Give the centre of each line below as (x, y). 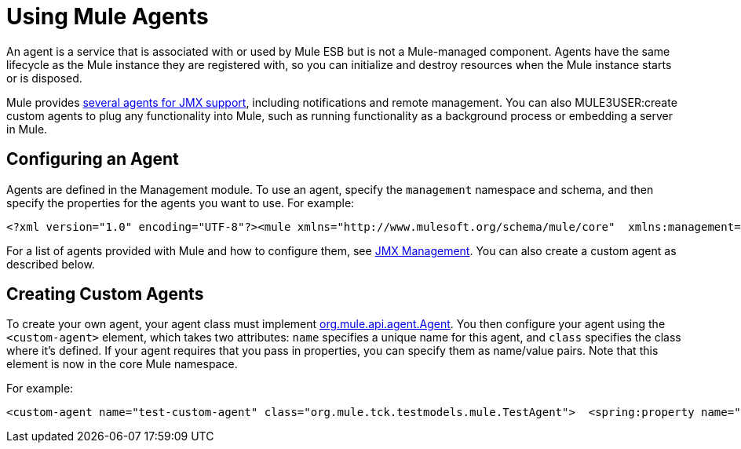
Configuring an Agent (93, 159)
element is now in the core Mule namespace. (122, 364)
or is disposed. (44, 78)
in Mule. (27, 129)
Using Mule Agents (108, 16)
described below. (51, 264)
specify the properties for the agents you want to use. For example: (181, 203)
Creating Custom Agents (105, 294)
